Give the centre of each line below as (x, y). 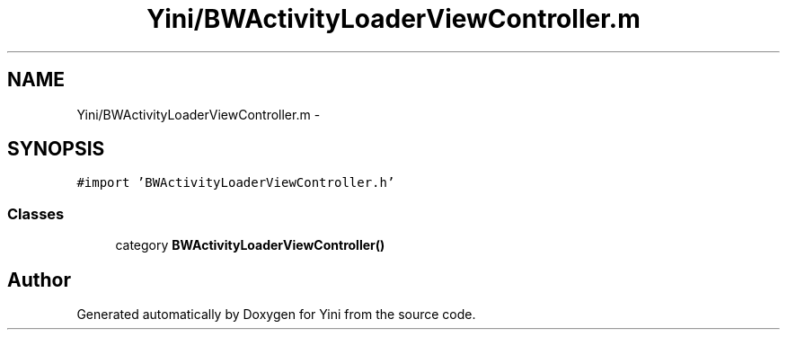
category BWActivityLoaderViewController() (250, 245)
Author (39, 279)
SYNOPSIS (56, 149)
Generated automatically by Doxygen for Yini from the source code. (276, 315)
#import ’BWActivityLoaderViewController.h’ (236, 183)
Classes (36, 213)
